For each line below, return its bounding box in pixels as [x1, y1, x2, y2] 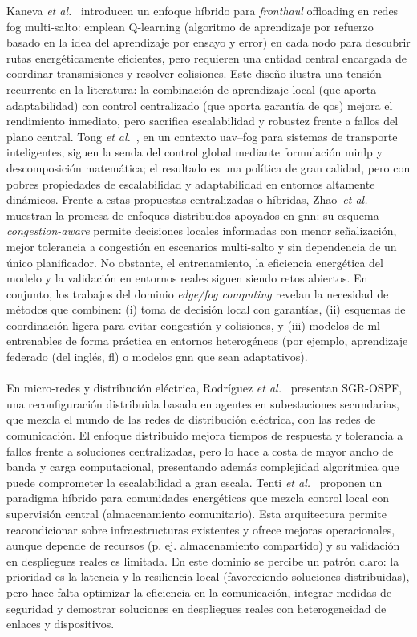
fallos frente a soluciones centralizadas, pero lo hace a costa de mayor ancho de [6, 442, 394, 459]
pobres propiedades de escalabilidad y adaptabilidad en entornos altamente [6, 175, 375, 192]
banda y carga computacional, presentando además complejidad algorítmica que [6, 458, 399, 475]
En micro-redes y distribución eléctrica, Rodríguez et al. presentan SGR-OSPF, [6, 379, 403, 396]
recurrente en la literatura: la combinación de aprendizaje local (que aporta [6, 80, 377, 97]
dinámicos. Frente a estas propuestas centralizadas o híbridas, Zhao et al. [6, 191, 368, 208]
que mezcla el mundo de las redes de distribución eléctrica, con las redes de [6, 411, 376, 428]
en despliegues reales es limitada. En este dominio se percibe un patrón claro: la [6, 552, 399, 569]
